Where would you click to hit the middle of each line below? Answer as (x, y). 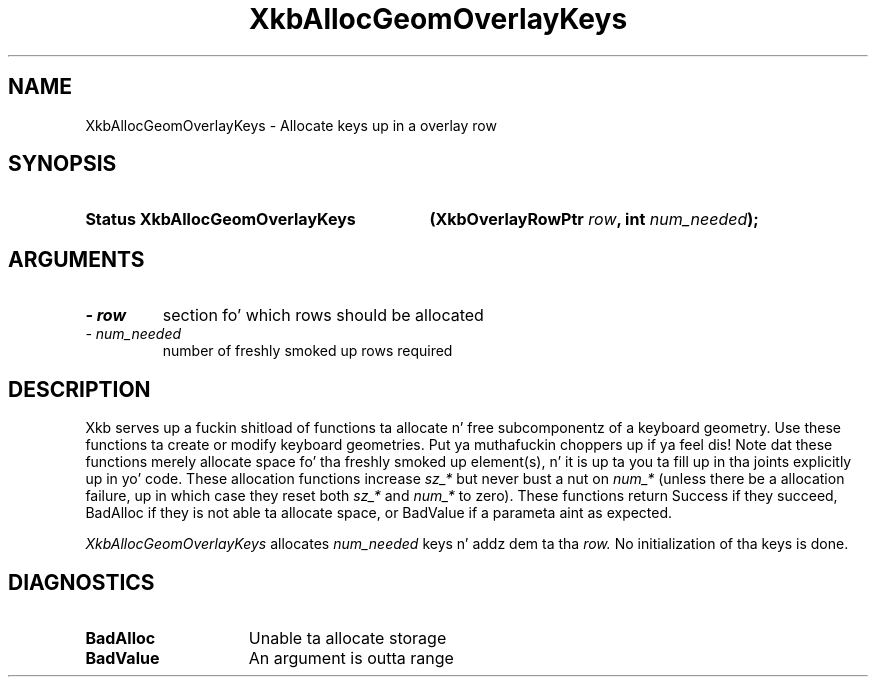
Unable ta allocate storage (347, 637)
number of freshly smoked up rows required (307, 351)
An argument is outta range (351, 657)
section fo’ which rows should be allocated (323, 315)
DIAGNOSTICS (81, 582)
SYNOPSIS (62, 164)
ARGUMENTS (76, 259)
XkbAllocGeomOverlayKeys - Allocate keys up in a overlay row (291, 125)
